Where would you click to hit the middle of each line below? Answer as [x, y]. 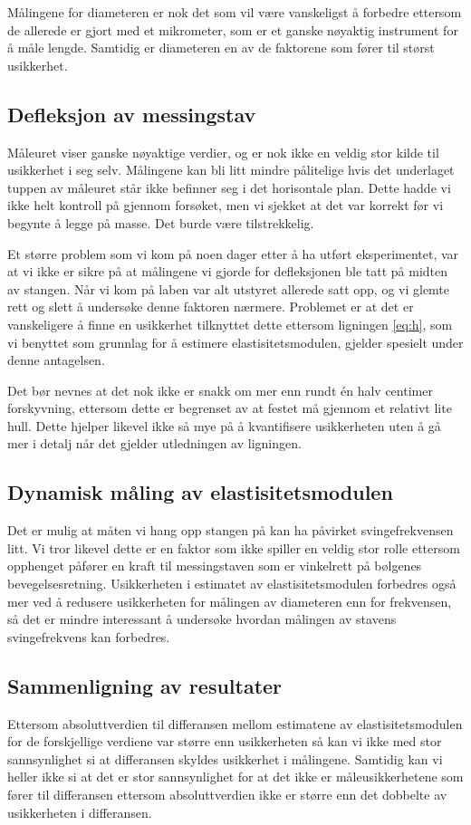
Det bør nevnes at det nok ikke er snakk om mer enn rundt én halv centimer [220, 390]
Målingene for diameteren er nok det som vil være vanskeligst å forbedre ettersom [235, 12]
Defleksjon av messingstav [132, 114]
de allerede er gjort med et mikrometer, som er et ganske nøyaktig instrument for [233, 29]
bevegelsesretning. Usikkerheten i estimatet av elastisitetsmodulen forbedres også [232, 584]
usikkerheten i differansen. [80, 812]
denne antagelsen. [56, 360]
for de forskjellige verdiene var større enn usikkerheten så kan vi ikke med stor [225, 741]
